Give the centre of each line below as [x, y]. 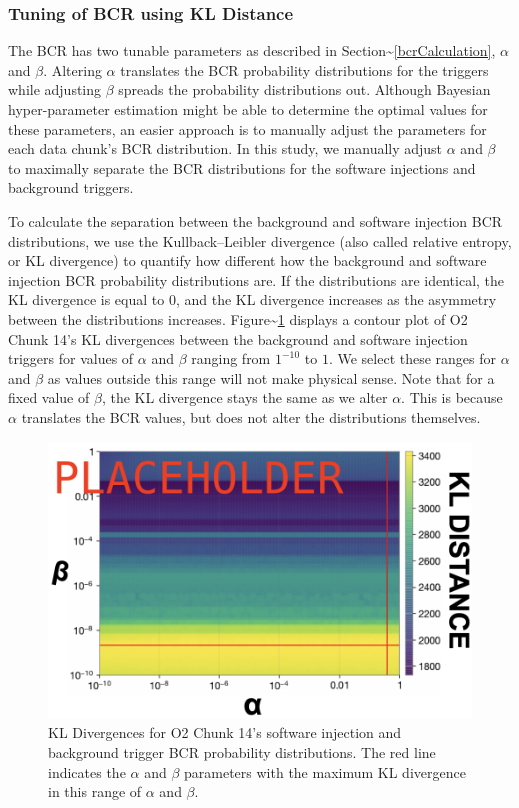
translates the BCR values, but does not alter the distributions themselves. [251, 416]
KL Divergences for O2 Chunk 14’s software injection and [225, 732]
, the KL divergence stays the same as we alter [244, 397]
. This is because [452, 397]
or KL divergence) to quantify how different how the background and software [247, 260]
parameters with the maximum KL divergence [325, 771]
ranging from [231, 358]
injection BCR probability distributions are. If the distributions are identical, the [256, 279]
